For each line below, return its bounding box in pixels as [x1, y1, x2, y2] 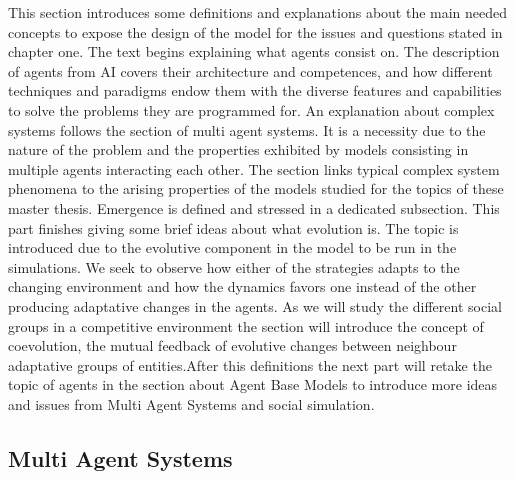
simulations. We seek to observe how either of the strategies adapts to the [8, 256, 460, 277]
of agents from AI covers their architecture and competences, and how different [8, 60, 493, 81]
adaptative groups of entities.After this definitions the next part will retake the [8, 354, 492, 375]
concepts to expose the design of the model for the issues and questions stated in [8, 21, 503, 42]
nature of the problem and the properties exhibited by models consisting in [8, 139, 469, 160]
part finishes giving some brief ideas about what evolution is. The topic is [8, 217, 459, 238]
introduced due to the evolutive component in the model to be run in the [8, 237, 457, 258]
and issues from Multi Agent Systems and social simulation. [8, 393, 375, 414]
